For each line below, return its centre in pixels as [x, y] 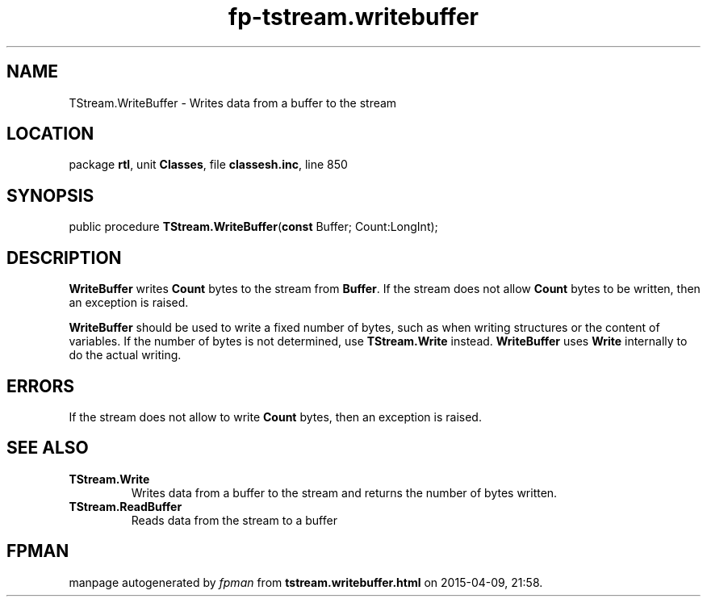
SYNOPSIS [50, 195]
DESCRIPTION [64, 258]
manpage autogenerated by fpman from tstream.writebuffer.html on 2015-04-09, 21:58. [306, 582]
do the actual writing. [125, 355]
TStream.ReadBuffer [126, 506]
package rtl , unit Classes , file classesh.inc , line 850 [208, 165]
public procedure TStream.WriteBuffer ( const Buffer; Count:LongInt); [253, 227]
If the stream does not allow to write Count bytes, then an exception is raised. [275, 417]
